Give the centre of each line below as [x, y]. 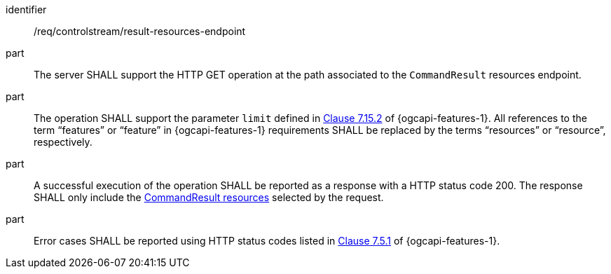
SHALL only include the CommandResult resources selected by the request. [209, 197]
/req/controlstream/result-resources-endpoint [140, 31]
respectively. [63, 142]
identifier [26, 9]
